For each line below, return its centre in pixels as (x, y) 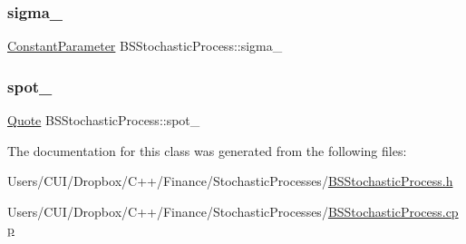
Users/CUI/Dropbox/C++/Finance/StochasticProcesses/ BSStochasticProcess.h (230, 181)
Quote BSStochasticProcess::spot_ (104, 120)
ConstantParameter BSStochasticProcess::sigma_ (145, 46)
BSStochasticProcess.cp (393, 211)
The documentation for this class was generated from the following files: (207, 150)
